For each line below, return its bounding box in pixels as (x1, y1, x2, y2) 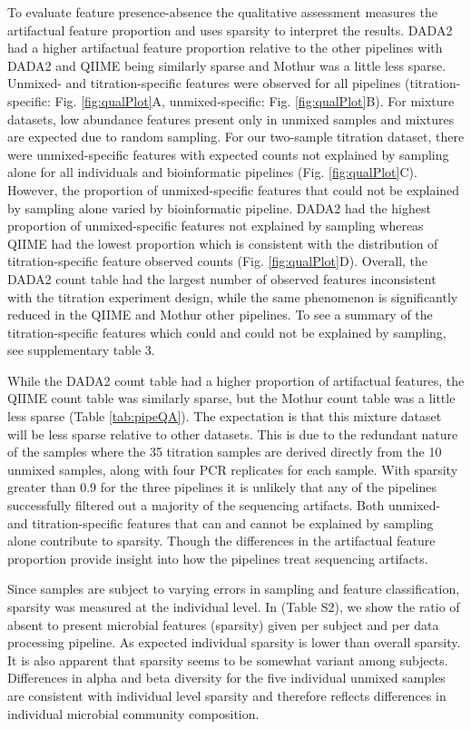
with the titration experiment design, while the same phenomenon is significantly (7, 287, 458, 306)
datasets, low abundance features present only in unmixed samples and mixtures (7, 109, 455, 128)
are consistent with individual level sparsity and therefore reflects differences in (7, 685, 446, 704)
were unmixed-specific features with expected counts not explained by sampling (7, 144, 449, 163)
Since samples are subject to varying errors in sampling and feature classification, (7, 579, 460, 598)
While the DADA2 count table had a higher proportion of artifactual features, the (7, 370, 465, 389)
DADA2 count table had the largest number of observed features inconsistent (7, 269, 437, 288)
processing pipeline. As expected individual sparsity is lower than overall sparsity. (7, 633, 461, 652)
